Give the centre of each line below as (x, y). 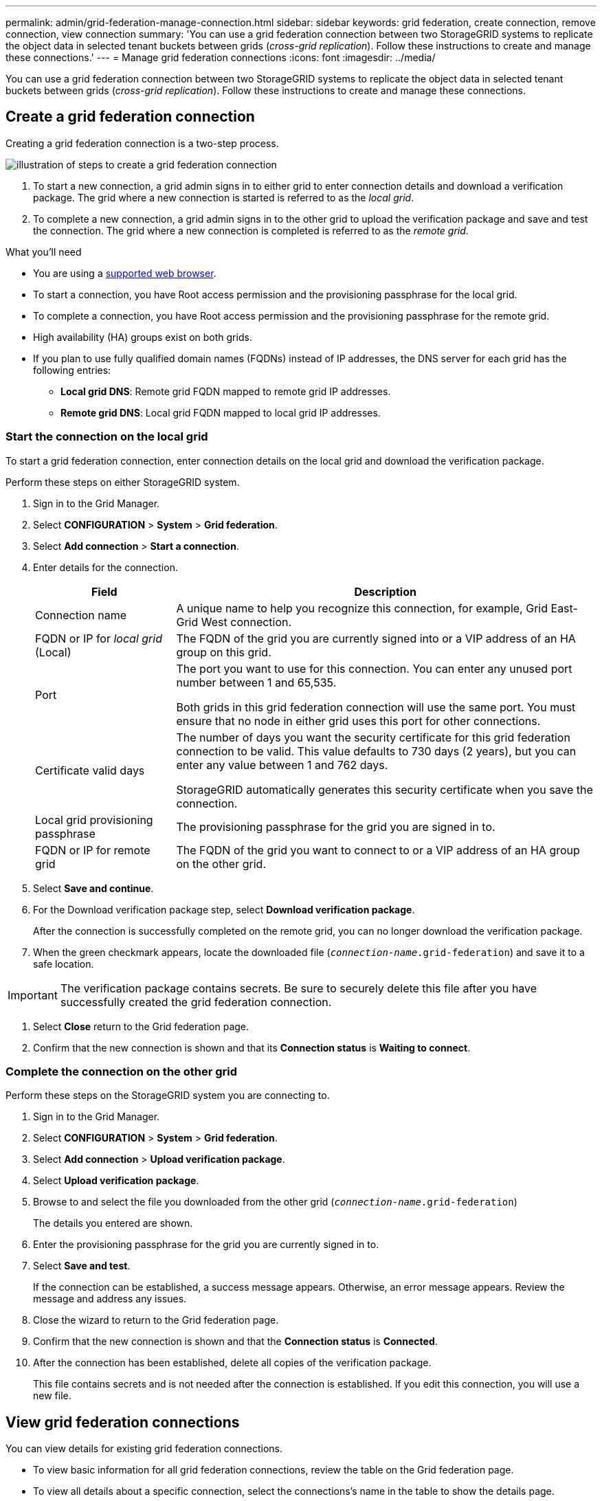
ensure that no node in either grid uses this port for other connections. (358, 721)
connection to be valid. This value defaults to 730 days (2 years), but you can (376, 751)
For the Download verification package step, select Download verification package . (224, 909)
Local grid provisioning (94, 820)
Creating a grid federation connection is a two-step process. (142, 143)
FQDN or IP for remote (93, 850)
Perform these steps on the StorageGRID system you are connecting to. (168, 1096)
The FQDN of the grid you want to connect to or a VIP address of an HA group (378, 850)
